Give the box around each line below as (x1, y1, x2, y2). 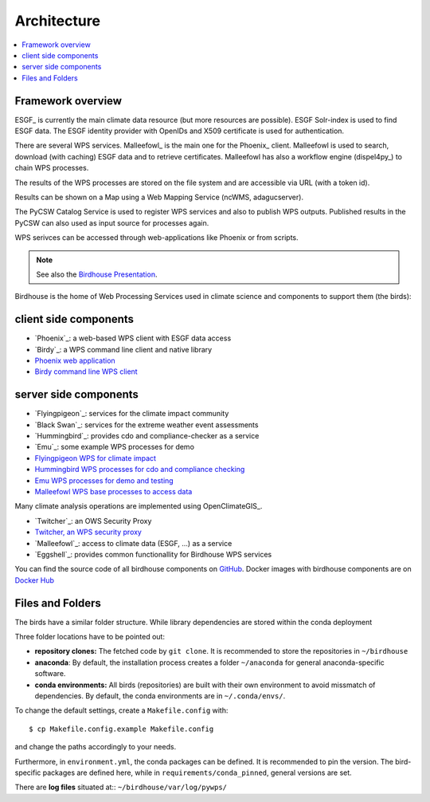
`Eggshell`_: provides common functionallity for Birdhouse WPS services (34, 549, 272, 559)
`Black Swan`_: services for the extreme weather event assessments (34, 419, 259, 430)
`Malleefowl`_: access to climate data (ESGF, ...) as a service (34, 538, 233, 548)
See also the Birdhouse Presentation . (36, 269, 158, 279)
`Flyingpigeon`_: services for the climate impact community (34, 409, 229, 419)
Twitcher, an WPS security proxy (34, 527, 143, 537)
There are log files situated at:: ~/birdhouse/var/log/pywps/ (14, 782, 227, 792)
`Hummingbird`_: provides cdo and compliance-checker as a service (34, 431, 260, 441)
